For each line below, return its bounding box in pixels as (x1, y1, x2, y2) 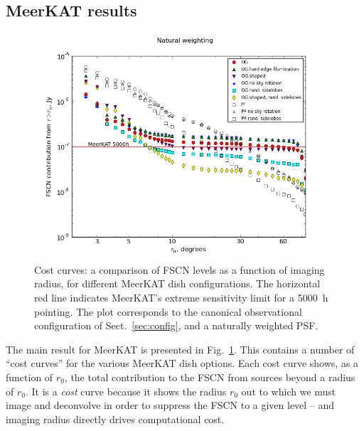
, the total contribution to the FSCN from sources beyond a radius (64, 369, 355, 384)
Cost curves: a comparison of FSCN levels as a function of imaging (34, 262, 325, 277)
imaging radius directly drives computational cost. (6, 411, 225, 426)
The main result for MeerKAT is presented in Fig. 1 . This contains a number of (6, 341, 355, 356)
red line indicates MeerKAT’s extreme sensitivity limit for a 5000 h (34, 289, 328, 304)
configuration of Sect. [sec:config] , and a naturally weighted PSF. (34, 318, 318, 333)
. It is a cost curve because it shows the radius (25, 383, 227, 398)
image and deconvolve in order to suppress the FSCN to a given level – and (6, 398, 335, 413)
